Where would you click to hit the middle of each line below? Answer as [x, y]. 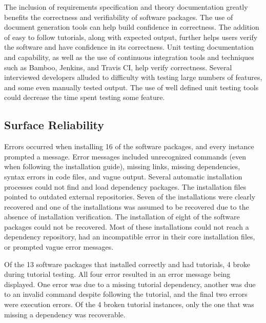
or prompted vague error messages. [59, 247]
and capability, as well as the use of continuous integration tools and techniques [129, 57]
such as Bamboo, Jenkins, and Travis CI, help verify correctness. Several [118, 67]
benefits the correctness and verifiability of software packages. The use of [119, 17]
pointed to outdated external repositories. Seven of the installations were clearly [130, 197]
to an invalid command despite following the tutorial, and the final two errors [126, 294]
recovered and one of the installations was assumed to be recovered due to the [127, 206]
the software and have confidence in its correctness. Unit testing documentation [129, 47]
